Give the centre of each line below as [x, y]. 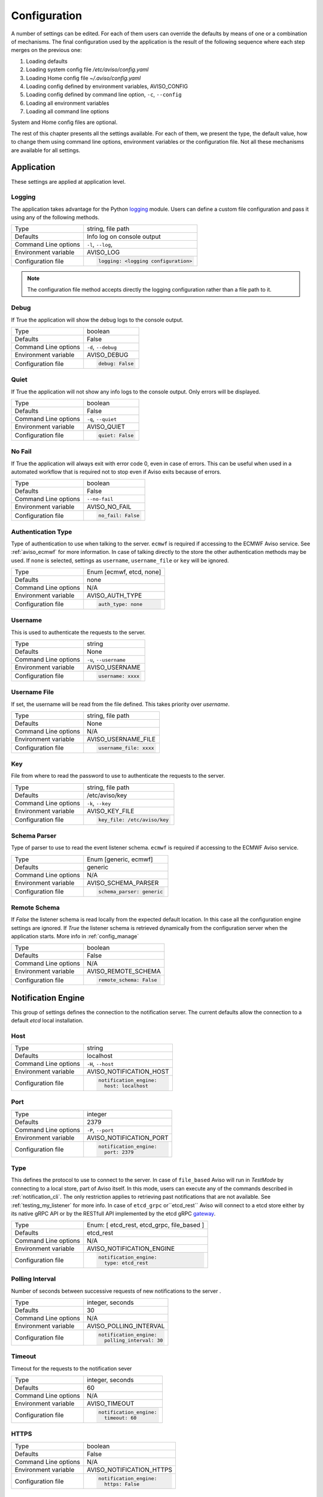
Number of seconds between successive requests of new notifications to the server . [116, 1291]
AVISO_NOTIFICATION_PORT [128, 1138]
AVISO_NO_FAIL [109, 507]
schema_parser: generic [131, 891]
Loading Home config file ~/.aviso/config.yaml [83, 78]
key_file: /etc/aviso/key [134, 819]
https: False [122, 1484]
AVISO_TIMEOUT [111, 1404]
